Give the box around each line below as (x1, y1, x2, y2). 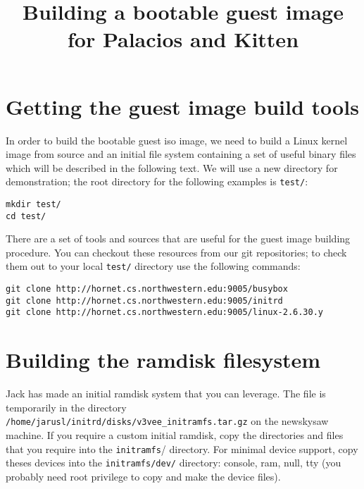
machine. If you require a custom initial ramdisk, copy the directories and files (6, 428, 344, 442)
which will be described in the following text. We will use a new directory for (6, 160, 338, 175)
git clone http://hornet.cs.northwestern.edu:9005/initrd (6, 295, 283, 306)
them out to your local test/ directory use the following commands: (6, 259, 301, 273)
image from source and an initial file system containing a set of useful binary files (6, 147, 356, 161)
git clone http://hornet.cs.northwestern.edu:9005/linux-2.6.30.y (6, 307, 324, 318)
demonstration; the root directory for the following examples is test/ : (6, 174, 308, 189)
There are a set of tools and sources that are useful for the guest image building (6, 231, 351, 246)
